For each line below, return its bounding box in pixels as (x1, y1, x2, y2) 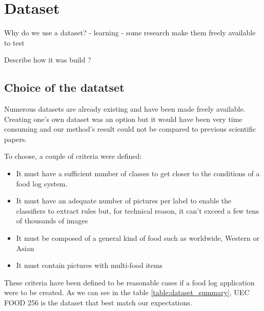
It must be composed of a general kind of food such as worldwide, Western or (16, 233, 259, 243)
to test (4, 37, 25, 48)
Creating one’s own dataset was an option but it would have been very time (4, 113, 242, 124)
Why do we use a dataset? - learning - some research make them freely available (4, 27, 256, 38)
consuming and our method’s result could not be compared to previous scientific (4, 123, 256, 134)
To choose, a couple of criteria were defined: (4, 151, 142, 161)
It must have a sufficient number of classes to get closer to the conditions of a (16, 168, 260, 179)
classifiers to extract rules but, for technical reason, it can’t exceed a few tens (16, 205, 259, 216)
